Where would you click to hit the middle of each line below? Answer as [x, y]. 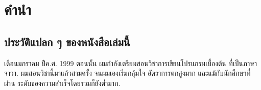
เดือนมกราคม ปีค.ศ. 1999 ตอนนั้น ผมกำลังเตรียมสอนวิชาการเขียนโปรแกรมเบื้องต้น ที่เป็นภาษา [131, 63]
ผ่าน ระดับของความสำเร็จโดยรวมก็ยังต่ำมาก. [62, 83]
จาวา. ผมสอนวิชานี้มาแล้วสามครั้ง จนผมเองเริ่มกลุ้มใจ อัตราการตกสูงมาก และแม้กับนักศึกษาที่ [127, 73]
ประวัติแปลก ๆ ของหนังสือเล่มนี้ [67, 41]
